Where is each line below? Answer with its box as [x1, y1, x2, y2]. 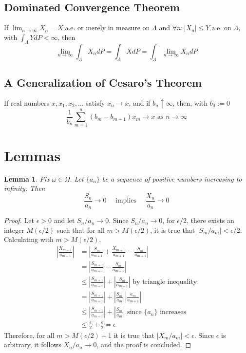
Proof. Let [4, 215, 34, 225]
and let [54, 215, 75, 225]
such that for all [57, 224, 105, 235]
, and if [129, 97, 151, 108]
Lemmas [4, 145, 61, 165]
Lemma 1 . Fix [4, 173, 50, 184]
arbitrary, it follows [4, 339, 61, 350]
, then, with [172, 97, 208, 108]
